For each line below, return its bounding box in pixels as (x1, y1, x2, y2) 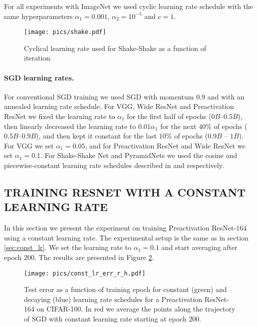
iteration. (24, 52, 52, 63)
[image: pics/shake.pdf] (24, 28, 106, 36)
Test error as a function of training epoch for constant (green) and (24, 284, 227, 294)
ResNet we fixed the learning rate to (4, 111, 115, 121)
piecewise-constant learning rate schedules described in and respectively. (4, 159, 224, 170)
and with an (207, 91, 245, 101)
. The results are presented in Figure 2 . (34, 251, 154, 262)
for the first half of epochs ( (127, 111, 212, 121)
